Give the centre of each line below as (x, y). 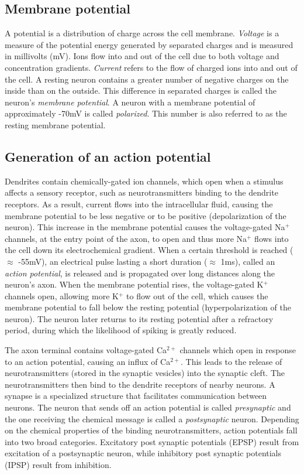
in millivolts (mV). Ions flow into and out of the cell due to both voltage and (142, 56)
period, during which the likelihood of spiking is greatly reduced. (121, 330)
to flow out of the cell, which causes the (197, 295)
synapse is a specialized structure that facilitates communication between (136, 396)
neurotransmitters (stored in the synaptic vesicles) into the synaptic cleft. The (145, 373)
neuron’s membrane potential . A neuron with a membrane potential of (130, 102)
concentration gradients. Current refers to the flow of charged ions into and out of (151, 67)
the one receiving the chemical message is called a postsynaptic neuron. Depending (152, 418)
